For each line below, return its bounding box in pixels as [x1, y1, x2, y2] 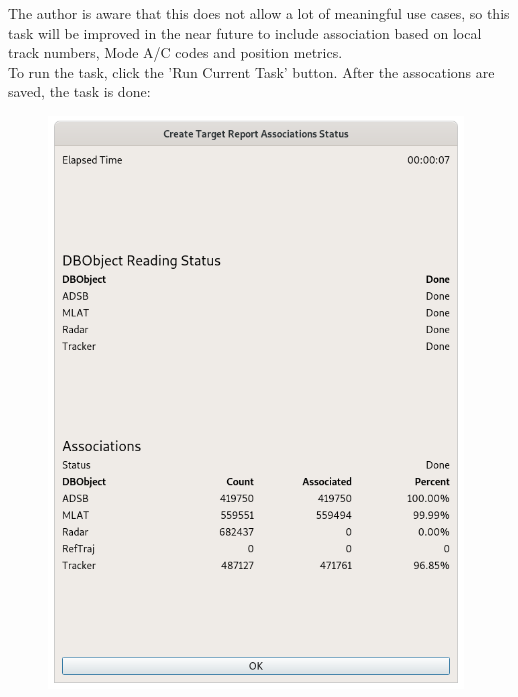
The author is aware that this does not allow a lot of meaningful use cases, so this [8, 3, 510, 23]
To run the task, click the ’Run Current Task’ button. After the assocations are [8, 61, 495, 82]
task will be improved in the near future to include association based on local [8, 22, 482, 43]
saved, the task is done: [8, 81, 151, 102]
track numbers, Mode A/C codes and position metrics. [8, 42, 343, 63]
